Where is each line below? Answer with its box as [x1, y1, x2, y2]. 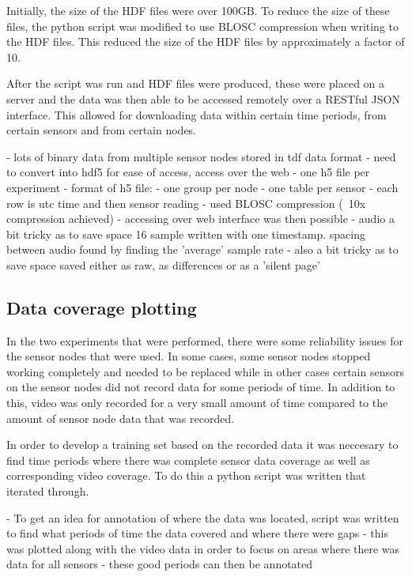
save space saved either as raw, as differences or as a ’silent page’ [6, 256, 320, 273]
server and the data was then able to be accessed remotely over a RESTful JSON [6, 90, 400, 107]
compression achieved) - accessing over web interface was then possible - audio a [6, 210, 395, 227]
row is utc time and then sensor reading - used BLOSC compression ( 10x [6, 194, 366, 211]
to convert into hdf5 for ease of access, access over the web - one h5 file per [6, 164, 370, 180]
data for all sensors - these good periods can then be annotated [6, 556, 313, 572]
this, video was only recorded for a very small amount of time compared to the [6, 394, 388, 411]
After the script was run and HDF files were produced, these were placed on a [6, 75, 385, 92]
